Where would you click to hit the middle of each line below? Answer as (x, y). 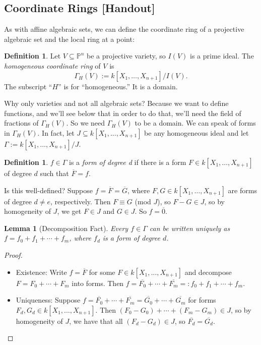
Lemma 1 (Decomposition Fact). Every (66, 228)
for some (102, 272)
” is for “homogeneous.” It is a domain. (118, 86)
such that (54, 173)
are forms (242, 190)
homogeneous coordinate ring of (52, 65)
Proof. (13, 254)
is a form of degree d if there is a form (128, 162)
